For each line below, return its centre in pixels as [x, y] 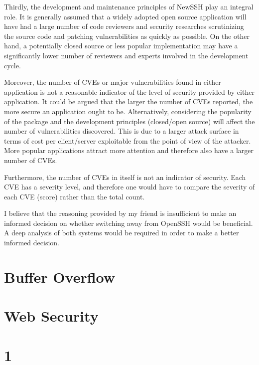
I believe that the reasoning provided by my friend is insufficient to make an [120, 213]
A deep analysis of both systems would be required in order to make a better [122, 233]
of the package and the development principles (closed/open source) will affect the [129, 121]
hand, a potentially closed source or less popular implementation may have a [121, 46]
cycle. [12, 65]
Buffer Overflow [60, 276]
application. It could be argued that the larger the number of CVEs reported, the [129, 101]
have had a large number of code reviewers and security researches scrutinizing [124, 26]
